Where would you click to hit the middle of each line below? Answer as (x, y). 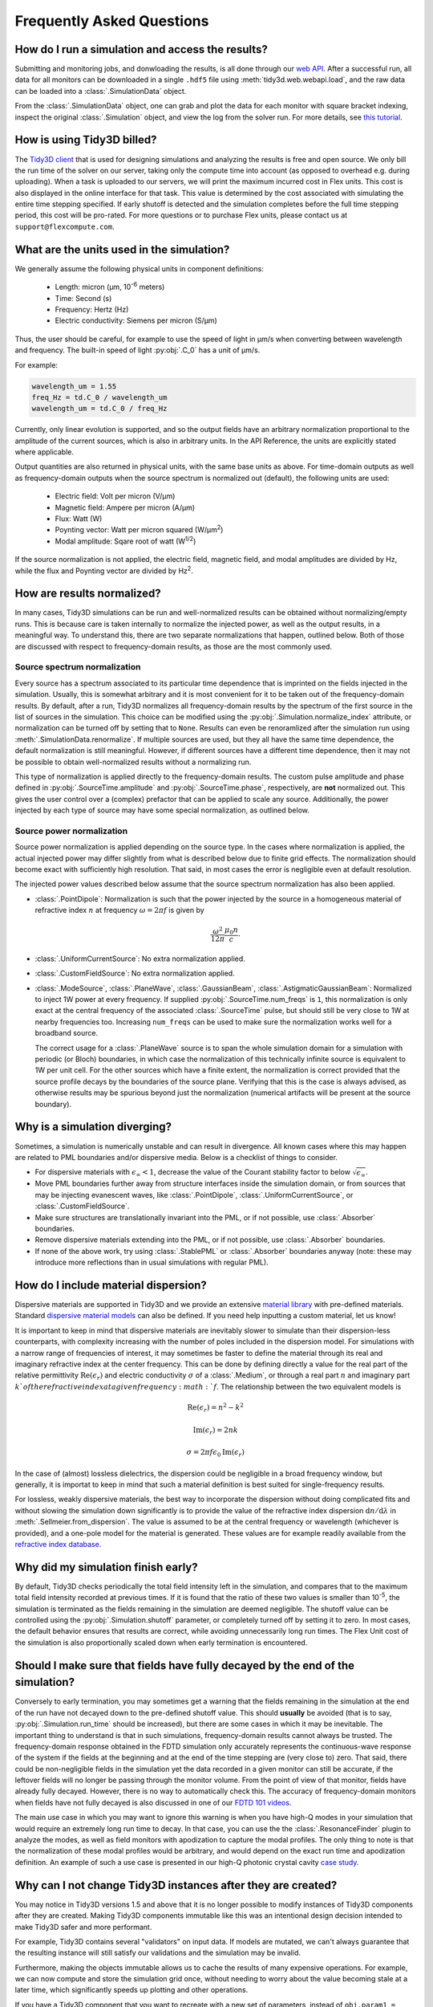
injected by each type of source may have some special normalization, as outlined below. (162, 810)
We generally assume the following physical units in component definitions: (139, 268)
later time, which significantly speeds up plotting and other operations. (132, 1990)
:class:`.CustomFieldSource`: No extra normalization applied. (135, 973)
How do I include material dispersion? (111, 1285)
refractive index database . (58, 1544)
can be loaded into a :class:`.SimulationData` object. (101, 91)
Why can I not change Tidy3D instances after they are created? (176, 1885)
